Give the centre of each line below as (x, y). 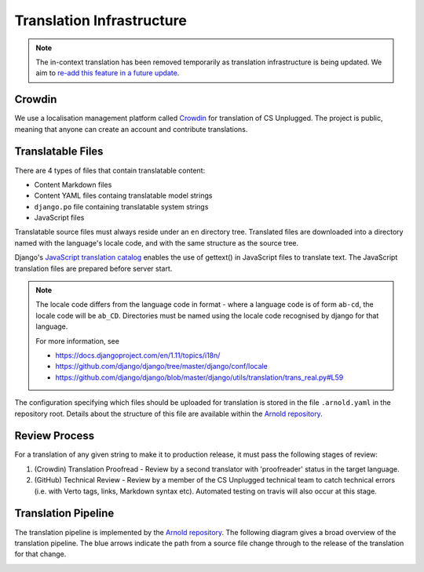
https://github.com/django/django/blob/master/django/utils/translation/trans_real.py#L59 (199, 377)
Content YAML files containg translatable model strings (123, 195)
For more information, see (77, 341)
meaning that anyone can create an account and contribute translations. (131, 129)
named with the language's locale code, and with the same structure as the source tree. (157, 242)
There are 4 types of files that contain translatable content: (110, 170)
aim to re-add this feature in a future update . (108, 73)
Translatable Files (59, 152)
